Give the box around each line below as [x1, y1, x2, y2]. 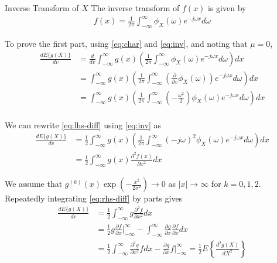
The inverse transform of [91, 2, 180, 13]
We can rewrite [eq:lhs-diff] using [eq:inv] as [5, 118, 162, 131]
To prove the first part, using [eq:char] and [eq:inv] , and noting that [5, 37, 248, 49]
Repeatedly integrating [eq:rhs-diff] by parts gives [5, 192, 183, 204]
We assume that [5, 177, 63, 190]
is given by [208, 2, 247, 13]
